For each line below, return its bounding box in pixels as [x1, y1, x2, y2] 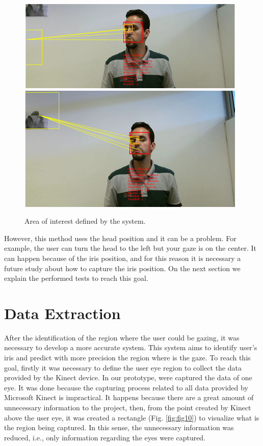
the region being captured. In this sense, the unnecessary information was [4, 422, 234, 433]
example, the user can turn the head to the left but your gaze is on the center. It [4, 243, 256, 253]
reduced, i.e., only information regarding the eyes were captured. [4, 432, 206, 442]
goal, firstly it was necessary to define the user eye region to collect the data [4, 362, 242, 373]
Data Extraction [4, 302, 121, 323]
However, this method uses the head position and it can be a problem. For [4, 232, 236, 243]
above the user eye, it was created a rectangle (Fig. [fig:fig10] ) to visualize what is [4, 412, 259, 423]
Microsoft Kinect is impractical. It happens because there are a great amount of [4, 392, 254, 403]
